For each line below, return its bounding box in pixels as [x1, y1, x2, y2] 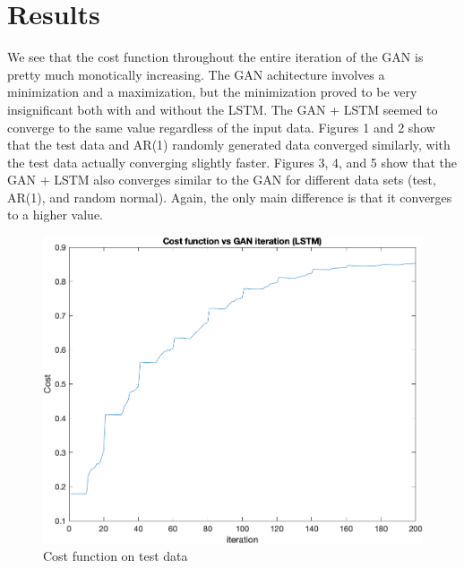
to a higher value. [7, 205, 103, 224]
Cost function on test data [43, 546, 188, 565]
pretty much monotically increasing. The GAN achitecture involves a [7, 65, 385, 83]
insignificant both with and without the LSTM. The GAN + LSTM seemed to [7, 99, 438, 118]
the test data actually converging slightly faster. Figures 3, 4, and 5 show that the [7, 152, 457, 171]
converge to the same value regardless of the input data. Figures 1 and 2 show [7, 117, 435, 136]
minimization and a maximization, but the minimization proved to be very [7, 82, 417, 101]
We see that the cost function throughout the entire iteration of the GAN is [7, 47, 424, 66]
